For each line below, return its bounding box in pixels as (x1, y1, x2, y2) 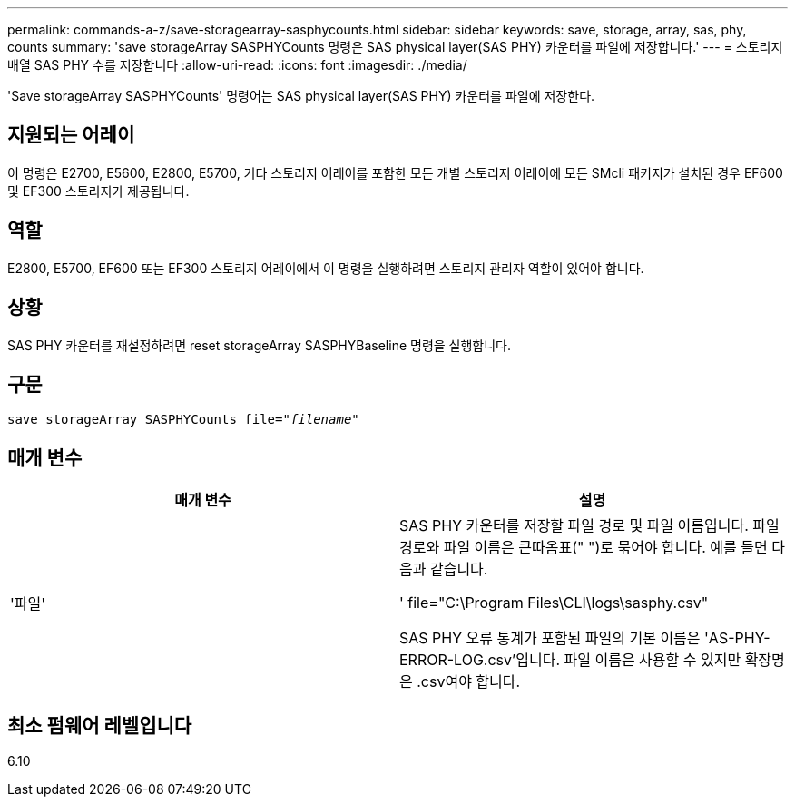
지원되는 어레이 (7, 123, 135, 147)
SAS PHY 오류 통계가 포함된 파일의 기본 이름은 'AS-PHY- (399, 629, 770, 648)
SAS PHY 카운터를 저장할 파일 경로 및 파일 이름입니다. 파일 (399, 516, 780, 535)
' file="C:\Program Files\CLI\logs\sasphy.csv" (399, 593, 709, 613)
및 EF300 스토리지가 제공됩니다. (7, 182, 190, 199)
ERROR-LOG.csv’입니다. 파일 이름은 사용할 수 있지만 (399, 651, 741, 670)
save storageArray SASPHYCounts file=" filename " (7, 412, 359, 427)
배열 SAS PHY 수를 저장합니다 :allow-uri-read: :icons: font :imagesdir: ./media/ (7, 57, 467, 73)
